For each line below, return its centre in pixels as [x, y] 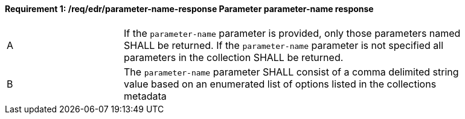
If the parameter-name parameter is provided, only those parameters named [292, 33]
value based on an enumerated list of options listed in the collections [280, 84]
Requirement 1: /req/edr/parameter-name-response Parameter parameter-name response [189, 9]
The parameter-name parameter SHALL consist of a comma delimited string [291, 72]
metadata [145, 96]
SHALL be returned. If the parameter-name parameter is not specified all [284, 45]
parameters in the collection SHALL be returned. [234, 57]
